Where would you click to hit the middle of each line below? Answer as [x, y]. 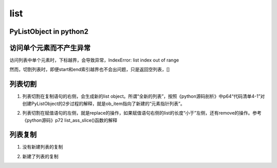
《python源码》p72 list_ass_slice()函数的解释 [70, 120]
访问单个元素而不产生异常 [50, 48]
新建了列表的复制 [40, 156]
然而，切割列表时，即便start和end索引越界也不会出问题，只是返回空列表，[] [90, 70]
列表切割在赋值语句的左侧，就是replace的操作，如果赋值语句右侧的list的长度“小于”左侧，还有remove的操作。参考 [142, 113]
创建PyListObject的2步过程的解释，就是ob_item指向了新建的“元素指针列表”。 [104, 103]
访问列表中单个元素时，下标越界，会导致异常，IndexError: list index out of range [94, 60]
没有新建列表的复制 [43, 147]
